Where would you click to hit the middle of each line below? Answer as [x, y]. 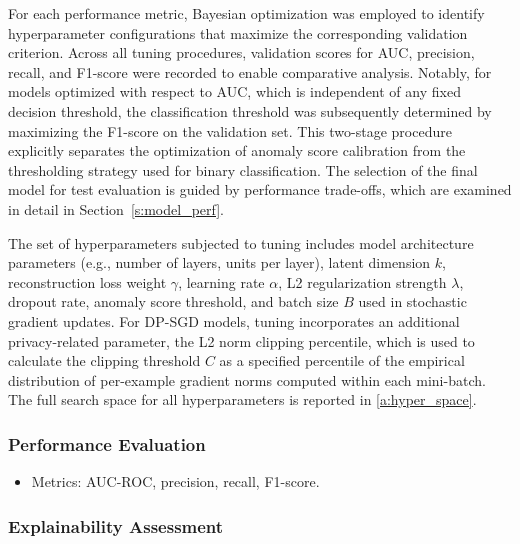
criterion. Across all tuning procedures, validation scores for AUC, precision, [241, 52]
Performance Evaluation [107, 443]
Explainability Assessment [116, 525]
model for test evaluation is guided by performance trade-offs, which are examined [260, 189]
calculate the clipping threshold [104, 360]
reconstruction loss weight [87, 281]
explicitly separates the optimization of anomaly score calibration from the [237, 150]
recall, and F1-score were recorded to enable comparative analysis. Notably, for [250, 71]
